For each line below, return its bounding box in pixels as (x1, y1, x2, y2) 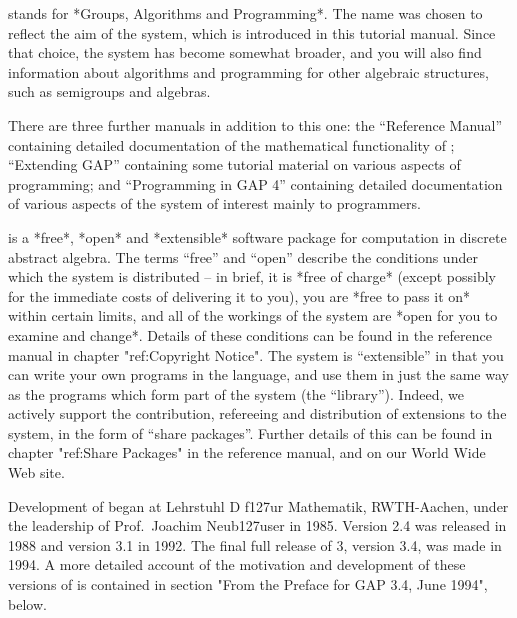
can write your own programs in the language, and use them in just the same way (8, 364, 509, 385)
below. (8, 593, 47, 614)
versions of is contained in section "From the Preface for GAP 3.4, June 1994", (8, 574, 488, 595)
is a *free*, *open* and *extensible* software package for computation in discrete (8, 226, 507, 247)
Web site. (8, 462, 65, 483)
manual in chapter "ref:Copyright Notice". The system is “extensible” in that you (8, 344, 504, 365)
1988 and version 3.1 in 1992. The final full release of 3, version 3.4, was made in (8, 534, 502, 555)
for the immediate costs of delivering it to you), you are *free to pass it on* (8, 285, 471, 306)
